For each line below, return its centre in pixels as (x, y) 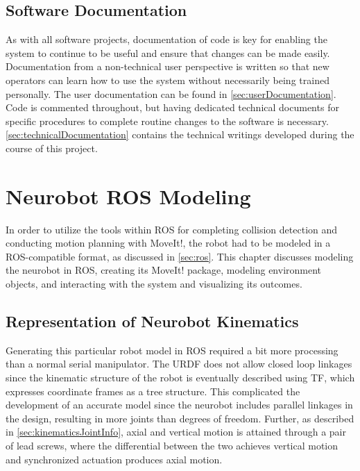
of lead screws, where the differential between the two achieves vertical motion (172, 445)
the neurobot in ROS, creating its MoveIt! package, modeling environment (164, 270)
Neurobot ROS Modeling (128, 196)
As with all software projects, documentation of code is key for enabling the (166, 39)
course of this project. (52, 148)
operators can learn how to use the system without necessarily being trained (168, 80)
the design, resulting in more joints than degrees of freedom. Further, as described (180, 418)
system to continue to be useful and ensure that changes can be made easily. (168, 52)
